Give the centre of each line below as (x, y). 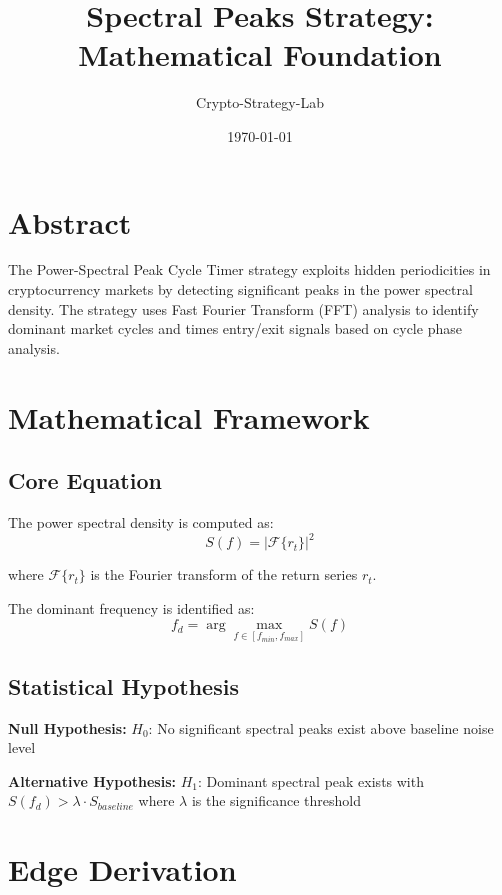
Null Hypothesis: (67, 727)
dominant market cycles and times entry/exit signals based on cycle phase (235, 328)
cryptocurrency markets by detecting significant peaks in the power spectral (240, 289)
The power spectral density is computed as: (141, 521)
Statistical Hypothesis (123, 685)
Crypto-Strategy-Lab (260, 102)
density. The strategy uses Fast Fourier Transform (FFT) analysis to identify (243, 308)
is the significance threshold (276, 800)
